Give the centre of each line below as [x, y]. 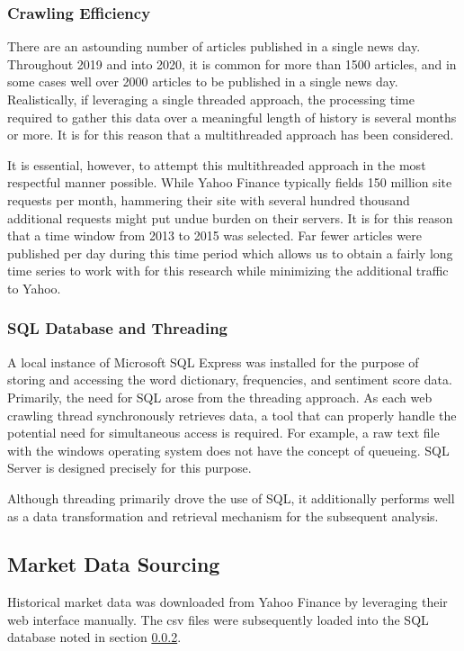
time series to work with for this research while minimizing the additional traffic [228, 271]
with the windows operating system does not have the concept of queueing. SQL [228, 450]
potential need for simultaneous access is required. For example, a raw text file [223, 433]
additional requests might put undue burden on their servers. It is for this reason [230, 217]
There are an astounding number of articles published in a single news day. [214, 46]
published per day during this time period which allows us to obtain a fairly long [230, 253]
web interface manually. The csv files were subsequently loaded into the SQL [218, 619]
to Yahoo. [34, 288]
